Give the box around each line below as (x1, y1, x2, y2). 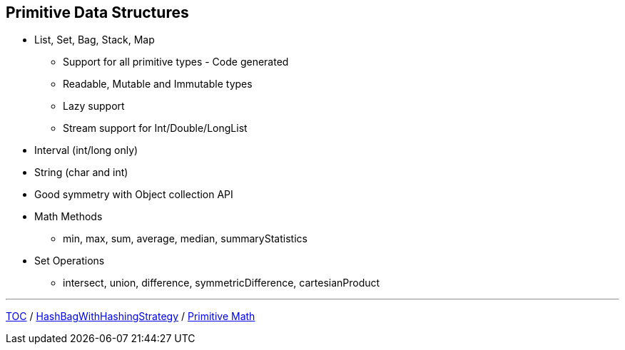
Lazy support (63, 100, 125, 113)
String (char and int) (34, 166, 128, 179)
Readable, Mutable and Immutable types (63, 78, 253, 91)
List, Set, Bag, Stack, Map (34, 34, 155, 46)
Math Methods (34, 210, 103, 223)
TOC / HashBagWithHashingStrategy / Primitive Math (6, 310, 255, 323)
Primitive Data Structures (6, 4, 189, 21)
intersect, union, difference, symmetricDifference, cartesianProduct (63, 277, 380, 289)
